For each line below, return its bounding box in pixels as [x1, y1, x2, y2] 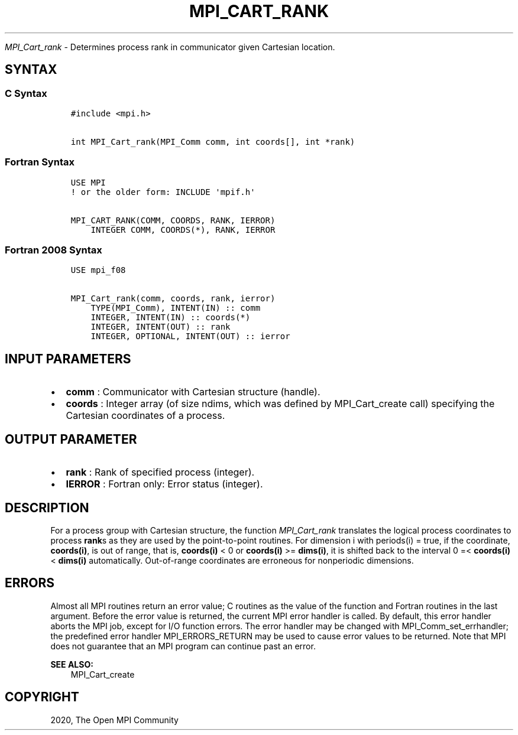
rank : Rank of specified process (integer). [66, 466, 255, 479]
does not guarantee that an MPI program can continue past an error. [50, 640, 316, 651]
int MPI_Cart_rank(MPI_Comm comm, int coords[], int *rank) [70, 136, 355, 147]
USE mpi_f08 [70, 265, 126, 275]
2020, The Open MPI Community [50, 714, 179, 725]
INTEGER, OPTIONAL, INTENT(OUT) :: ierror [90, 331, 290, 342]
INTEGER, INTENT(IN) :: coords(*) [90, 313, 251, 323]
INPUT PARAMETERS [5, 351, 131, 366]
